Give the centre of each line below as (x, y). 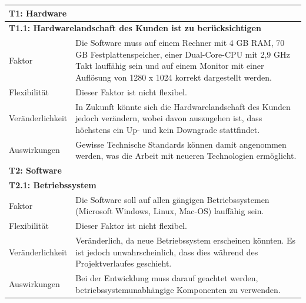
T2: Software (35, 170)
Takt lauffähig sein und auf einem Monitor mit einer (170, 66)
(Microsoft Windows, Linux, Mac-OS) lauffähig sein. (170, 211)
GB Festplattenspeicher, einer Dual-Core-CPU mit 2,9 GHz (183, 54)
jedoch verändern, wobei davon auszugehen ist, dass (169, 118)
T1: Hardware (38, 13)
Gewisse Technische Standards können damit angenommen (181, 144)
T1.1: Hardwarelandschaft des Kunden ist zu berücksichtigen (135, 28)
